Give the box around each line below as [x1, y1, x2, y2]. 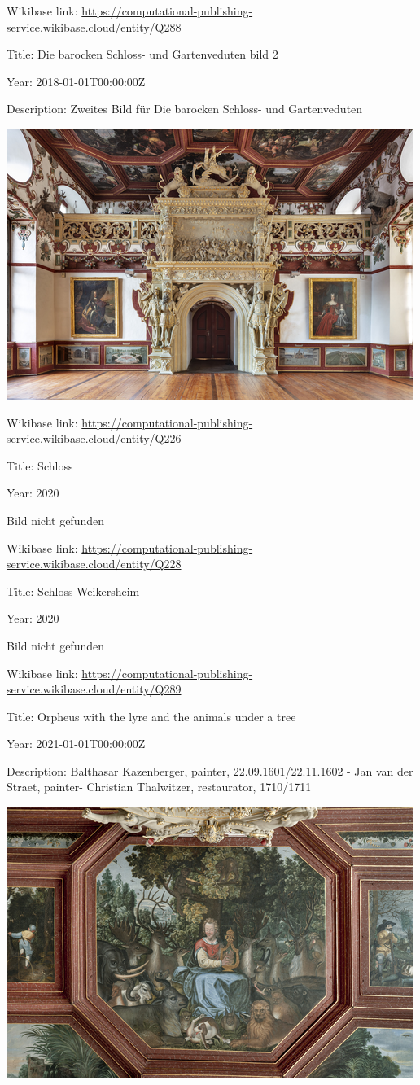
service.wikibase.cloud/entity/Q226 [7, 430, 182, 447]
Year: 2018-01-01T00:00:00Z [7, 72, 146, 90]
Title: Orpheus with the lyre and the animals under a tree [7, 707, 296, 724]
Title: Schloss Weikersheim [7, 582, 140, 599]
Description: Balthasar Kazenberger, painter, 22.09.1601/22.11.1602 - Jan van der [7, 762, 413, 779]
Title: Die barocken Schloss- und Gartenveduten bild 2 [7, 46, 278, 63]
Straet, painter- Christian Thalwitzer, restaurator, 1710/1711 [7, 778, 312, 795]
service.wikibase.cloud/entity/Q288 [7, 18, 182, 35]
